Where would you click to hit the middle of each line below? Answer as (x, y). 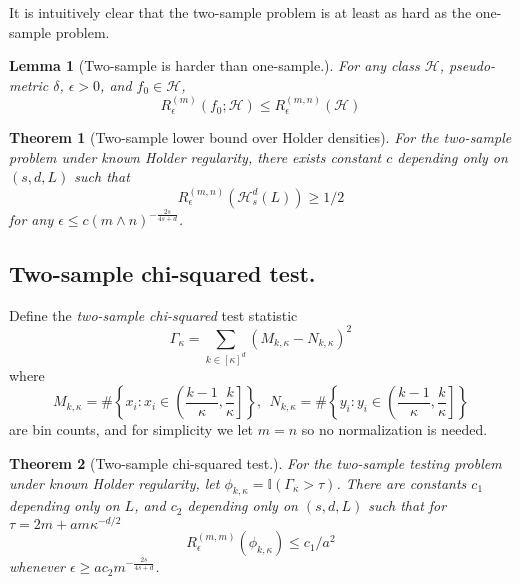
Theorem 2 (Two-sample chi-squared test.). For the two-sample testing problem (255, 463)
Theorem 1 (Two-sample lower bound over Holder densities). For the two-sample (260, 137)
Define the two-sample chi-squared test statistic (153, 314)
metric (29, 84)
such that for (407, 505)
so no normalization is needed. (394, 429)
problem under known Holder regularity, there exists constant (195, 156)
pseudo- (472, 65)
